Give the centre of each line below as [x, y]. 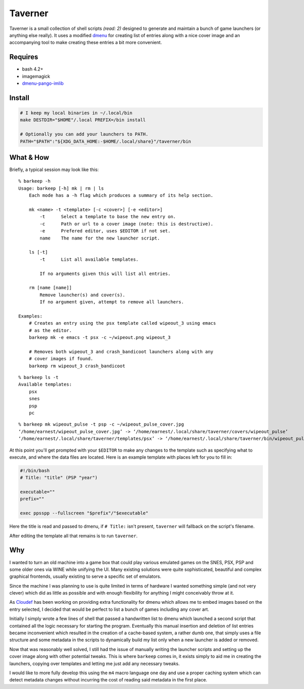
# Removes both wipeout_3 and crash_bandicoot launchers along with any [121, 352]
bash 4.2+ [33, 69]
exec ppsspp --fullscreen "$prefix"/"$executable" [84, 513]
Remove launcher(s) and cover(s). [83, 295]
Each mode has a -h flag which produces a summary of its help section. [121, 196]
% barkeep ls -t [39, 377]
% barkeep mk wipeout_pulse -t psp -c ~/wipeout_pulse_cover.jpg [101, 424]
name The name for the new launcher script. [100, 238]
